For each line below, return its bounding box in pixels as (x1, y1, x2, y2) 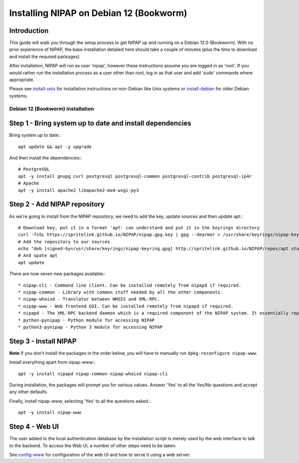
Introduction (9, 26, 49, 35)
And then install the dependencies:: (9, 155, 82, 161)
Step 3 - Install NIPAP (9, 337, 77, 345)
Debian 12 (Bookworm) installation (9, 105, 94, 112)
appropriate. (9, 77, 35, 83)
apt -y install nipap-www (18, 410, 82, 416)
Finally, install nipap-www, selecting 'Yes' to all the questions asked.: (9, 398, 150, 404)
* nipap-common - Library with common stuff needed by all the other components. (18, 290, 223, 295)
